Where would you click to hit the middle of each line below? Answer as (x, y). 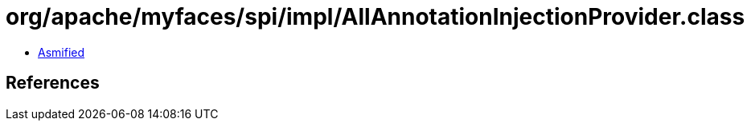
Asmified (62, 52)
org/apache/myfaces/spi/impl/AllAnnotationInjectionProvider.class (375, 17)
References (53, 83)
